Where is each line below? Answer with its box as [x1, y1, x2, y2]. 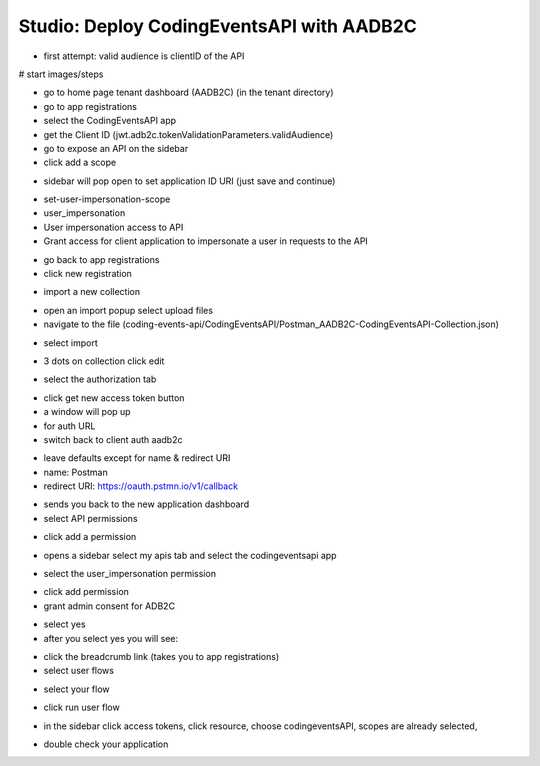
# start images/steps [18, 68, 104, 80]
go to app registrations [43, 100, 137, 112]
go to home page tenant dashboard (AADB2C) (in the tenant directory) [43, 86, 334, 99]
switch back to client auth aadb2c [43, 433, 183, 445]
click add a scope [43, 156, 117, 169]
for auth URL [43, 420, 96, 432]
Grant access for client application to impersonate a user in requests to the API [43, 235, 369, 247]
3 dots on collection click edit [43, 355, 165, 367]
